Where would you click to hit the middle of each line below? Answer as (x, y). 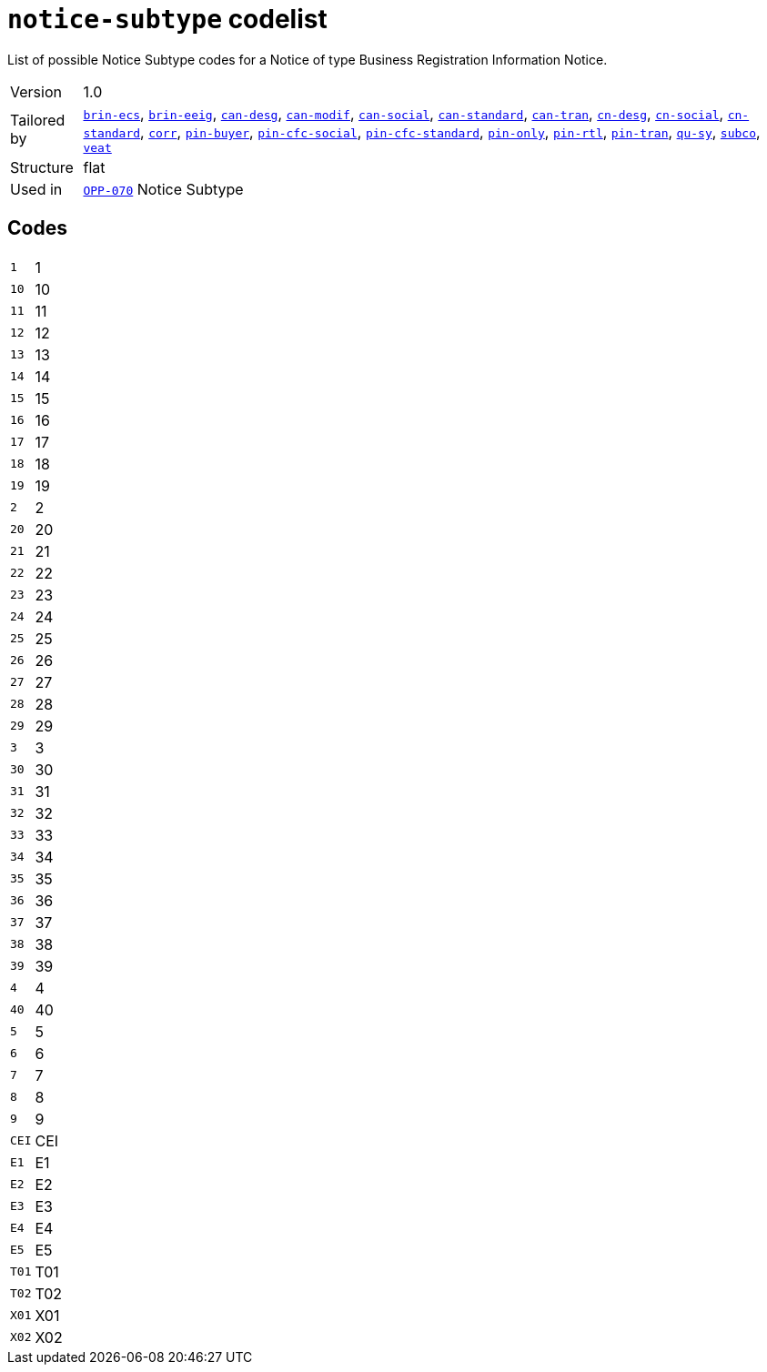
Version (36, 91)
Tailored (38, 121)
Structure (42, 167)
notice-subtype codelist (167, 19)
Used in (36, 189)
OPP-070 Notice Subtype (163, 189)
